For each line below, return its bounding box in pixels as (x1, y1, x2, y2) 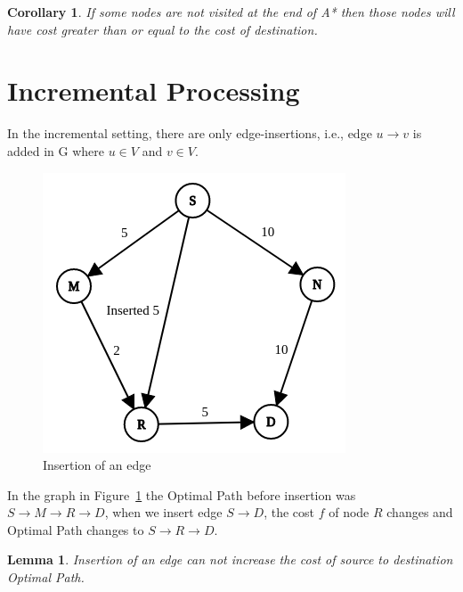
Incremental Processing (7, 72, 300, 109)
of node (329, 503, 370, 522)
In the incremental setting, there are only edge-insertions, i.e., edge (7, 124, 372, 143)
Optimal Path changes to (7, 520, 144, 539)
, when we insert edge (104, 503, 223, 522)
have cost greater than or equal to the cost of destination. (7, 20, 318, 38)
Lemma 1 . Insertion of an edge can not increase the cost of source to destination (7, 550, 453, 569)
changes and (386, 503, 453, 522)
